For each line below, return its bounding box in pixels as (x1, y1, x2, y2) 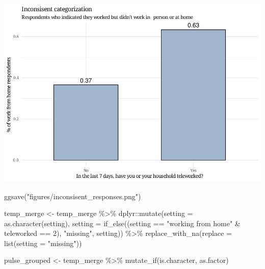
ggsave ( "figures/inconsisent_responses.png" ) (4, 191, 141, 201)
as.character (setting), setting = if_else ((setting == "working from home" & (4, 218, 241, 228)
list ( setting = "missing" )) (4, 237, 82, 248)
